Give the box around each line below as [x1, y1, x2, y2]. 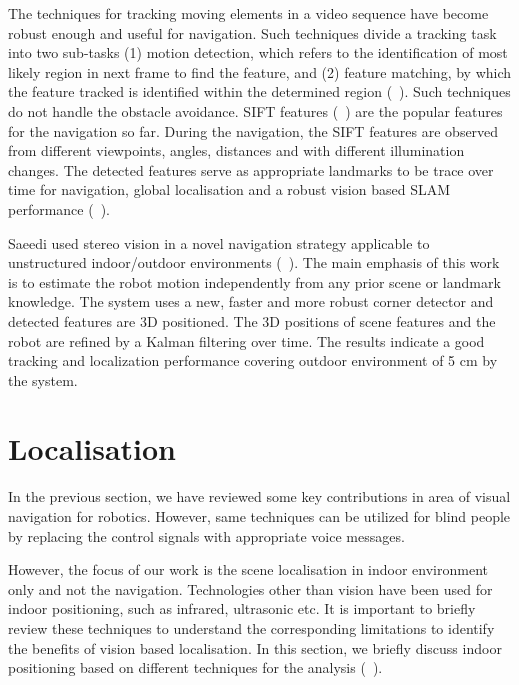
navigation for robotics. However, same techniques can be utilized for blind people [8, 506, 511, 526]
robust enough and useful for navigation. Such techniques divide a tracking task [8, 22, 497, 43]
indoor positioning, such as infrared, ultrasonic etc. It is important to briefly [8, 598, 476, 619]
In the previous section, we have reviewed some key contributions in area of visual [8, 486, 511, 507]
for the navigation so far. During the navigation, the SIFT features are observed [8, 120, 499, 141]
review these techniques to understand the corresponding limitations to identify [8, 617, 495, 638]
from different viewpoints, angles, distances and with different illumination [8, 140, 465, 161]
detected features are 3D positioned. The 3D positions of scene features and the [8, 310, 496, 331]
